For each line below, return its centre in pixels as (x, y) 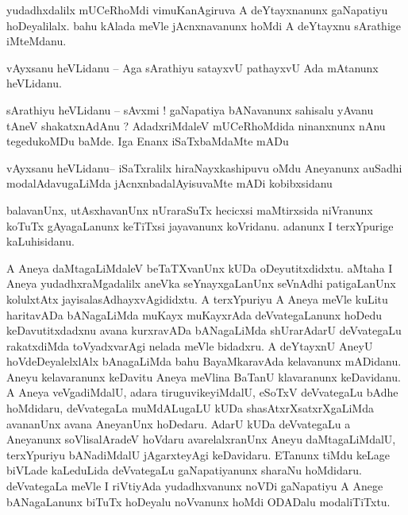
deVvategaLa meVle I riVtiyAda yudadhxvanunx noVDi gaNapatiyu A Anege (195, 486)
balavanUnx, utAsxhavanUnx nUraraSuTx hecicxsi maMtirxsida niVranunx (190, 209)
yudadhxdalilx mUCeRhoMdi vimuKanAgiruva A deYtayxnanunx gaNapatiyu (197, 10)
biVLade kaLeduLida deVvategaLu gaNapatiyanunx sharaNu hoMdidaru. (184, 470)
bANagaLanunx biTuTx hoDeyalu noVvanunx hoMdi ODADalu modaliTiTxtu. (198, 501)
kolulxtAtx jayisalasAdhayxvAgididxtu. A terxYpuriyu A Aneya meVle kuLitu (197, 298)
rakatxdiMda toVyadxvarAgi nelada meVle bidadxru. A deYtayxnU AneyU (190, 345)
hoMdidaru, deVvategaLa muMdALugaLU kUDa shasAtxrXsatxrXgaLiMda (190, 408)
